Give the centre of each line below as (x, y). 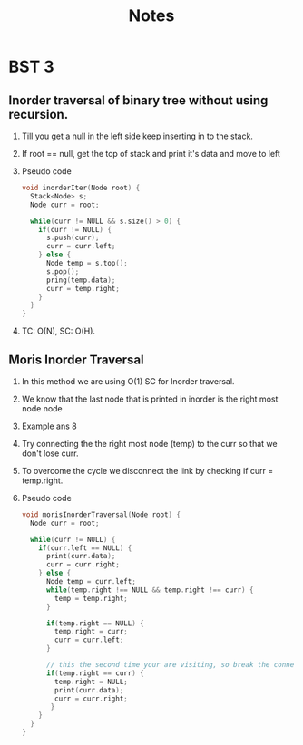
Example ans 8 (49, 426)
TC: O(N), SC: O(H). (59, 331)
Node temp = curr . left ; (91, 582)
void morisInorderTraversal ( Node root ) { (101, 514)
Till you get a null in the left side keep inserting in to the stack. (137, 136)
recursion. (39, 114)
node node (42, 408)
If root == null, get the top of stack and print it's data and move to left (151, 154)
